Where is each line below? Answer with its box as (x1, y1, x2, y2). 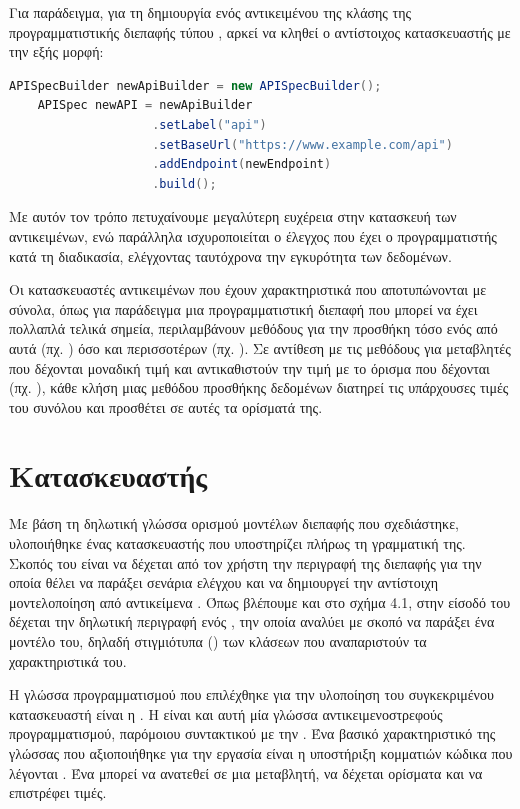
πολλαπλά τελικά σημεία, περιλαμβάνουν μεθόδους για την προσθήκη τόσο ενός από (9, 318, 498, 339)
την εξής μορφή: (9, 41, 104, 62)
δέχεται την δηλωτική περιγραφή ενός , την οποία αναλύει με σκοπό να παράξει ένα (9, 611, 495, 632)
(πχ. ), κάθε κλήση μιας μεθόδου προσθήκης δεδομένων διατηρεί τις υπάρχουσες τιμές (9, 377, 509, 398)
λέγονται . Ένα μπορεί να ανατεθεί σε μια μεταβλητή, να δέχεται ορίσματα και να (9, 762, 483, 783)
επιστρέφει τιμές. (9, 782, 107, 803)
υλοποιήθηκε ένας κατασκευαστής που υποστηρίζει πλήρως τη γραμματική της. (9, 533, 466, 553)
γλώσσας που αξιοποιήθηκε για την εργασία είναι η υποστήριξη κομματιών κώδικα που (9, 742, 513, 763)
